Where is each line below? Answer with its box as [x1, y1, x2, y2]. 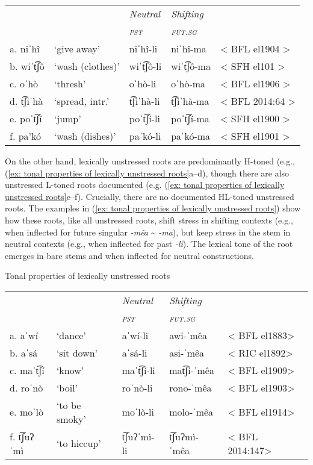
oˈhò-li [129, 76, 156, 90]
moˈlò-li [122, 405, 155, 419]
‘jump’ [54, 111, 81, 125]
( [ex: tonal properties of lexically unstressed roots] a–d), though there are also [5, 166, 290, 179]
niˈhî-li [129, 42, 158, 55]
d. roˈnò [10, 380, 43, 395]
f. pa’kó [10, 129, 42, 143]
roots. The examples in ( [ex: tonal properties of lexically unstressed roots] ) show [5, 202, 301, 214]
